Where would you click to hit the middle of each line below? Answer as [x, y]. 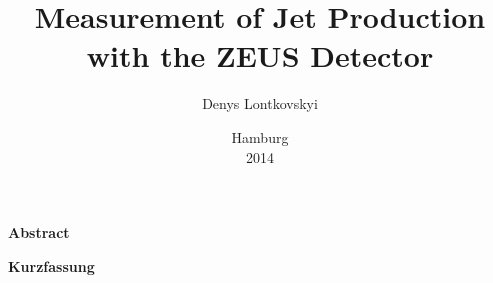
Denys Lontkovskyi [260, 103]
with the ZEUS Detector [260, 55]
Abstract [39, 232]
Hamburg [260, 136]
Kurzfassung [51, 265]
